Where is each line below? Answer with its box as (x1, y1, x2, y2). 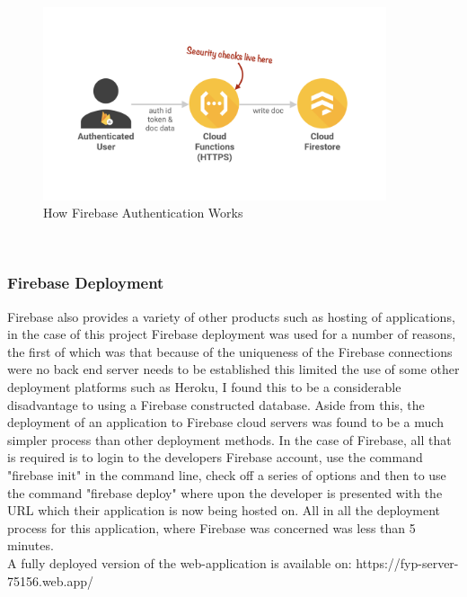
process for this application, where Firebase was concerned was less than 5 (7, 518, 416, 537)
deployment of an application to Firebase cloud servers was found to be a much (7, 413, 444, 432)
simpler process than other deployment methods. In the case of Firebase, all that (7, 430, 452, 449)
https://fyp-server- (356, 553, 459, 572)
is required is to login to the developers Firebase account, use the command (7, 448, 423, 467)
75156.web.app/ (7, 571, 94, 590)
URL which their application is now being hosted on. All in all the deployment (7, 501, 441, 520)
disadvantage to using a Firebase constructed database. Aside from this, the (7, 395, 425, 414)
